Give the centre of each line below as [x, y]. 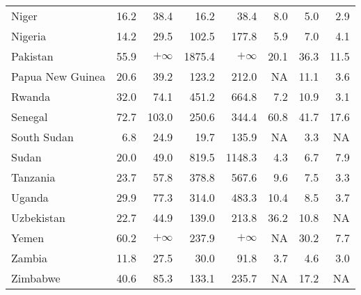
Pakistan [32, 56]
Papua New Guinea [58, 76]
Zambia [30, 258]
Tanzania [33, 177]
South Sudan [42, 137]
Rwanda [31, 96]
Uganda [30, 197]
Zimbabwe [36, 278]
